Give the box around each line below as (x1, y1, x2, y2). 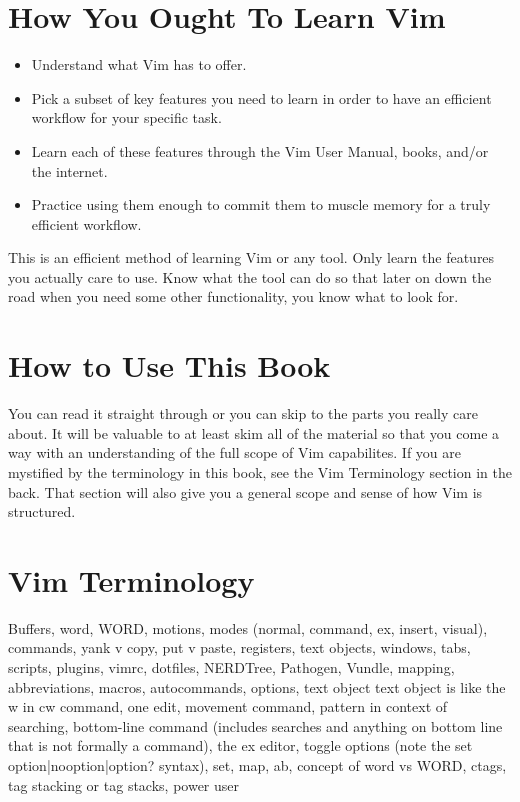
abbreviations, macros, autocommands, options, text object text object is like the (8, 676, 506, 697)
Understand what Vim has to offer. (31, 54, 247, 75)
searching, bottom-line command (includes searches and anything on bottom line (8, 715, 503, 736)
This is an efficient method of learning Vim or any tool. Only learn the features (8, 247, 495, 268)
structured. (8, 501, 76, 522)
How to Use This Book (8, 345, 331, 386)
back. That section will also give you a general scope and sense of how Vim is (8, 481, 483, 502)
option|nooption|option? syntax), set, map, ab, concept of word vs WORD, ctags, (8, 755, 507, 776)
